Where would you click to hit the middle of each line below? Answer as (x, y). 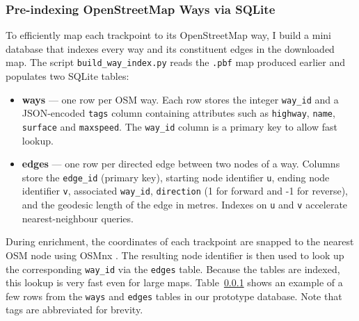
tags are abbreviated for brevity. (74, 310)
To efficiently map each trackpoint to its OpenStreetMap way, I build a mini (168, 35)
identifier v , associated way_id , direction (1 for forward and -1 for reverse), (185, 191)
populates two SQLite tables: (67, 76)
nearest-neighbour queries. (78, 218)
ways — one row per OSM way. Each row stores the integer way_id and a (180, 99)
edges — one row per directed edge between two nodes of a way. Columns (181, 164)
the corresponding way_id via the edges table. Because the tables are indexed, (173, 269)
